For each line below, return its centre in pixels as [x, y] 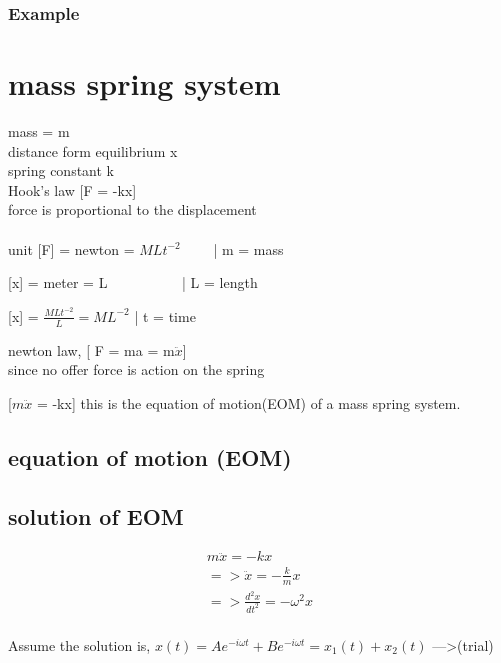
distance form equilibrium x [93, 150]
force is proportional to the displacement [132, 209]
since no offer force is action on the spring [136, 369]
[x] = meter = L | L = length [133, 282]
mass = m [39, 130]
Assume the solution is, [79, 644]
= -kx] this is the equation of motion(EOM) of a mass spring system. [248, 402]
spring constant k [61, 170]
